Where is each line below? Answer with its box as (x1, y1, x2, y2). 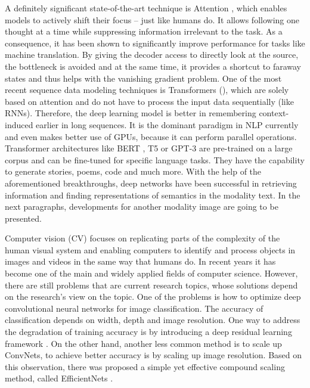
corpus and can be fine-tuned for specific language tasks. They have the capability (5, 153, 305, 166)
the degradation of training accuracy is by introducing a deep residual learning (5, 325, 292, 338)
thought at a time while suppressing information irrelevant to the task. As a (5, 25, 283, 38)
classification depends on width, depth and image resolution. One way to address (5, 313, 300, 326)
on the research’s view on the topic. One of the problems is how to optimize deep (5, 290, 301, 303)
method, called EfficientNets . (5, 372, 113, 384)
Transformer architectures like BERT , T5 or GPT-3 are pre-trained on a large (5, 142, 293, 154)
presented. (5, 212, 42, 224)
